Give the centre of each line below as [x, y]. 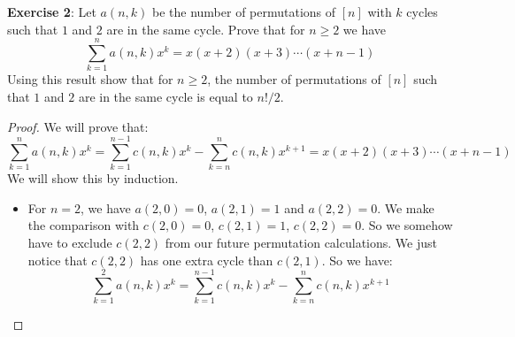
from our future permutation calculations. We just [301, 242]
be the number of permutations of [244, 11]
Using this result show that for [90, 79]
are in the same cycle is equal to [165, 96]
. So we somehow [407, 225]
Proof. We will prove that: [78, 126]
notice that [58, 260]
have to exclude [70, 242]
